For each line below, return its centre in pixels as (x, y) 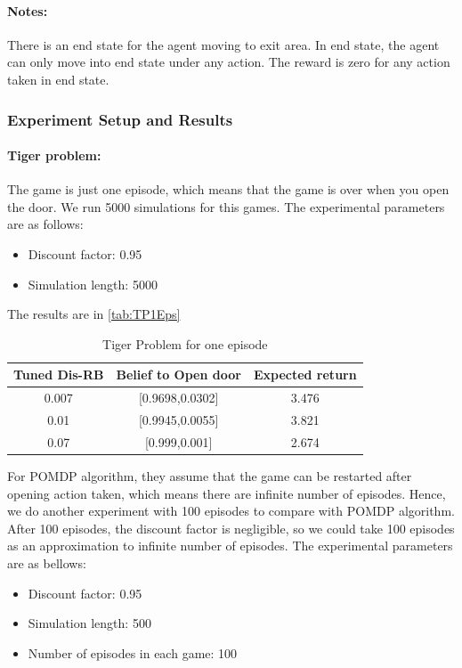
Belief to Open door (178, 375)
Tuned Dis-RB (59, 375)
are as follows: (45, 224)
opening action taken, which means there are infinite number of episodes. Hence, (227, 493)
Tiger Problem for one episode (185, 343)
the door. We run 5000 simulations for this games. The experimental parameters (226, 206)
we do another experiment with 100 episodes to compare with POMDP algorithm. (231, 511)
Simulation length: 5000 (93, 284)
